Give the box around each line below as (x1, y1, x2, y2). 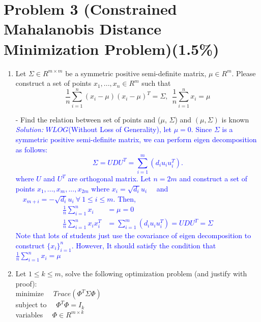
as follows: (15, 144, 48, 154)
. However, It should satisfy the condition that (71, 240, 216, 250)
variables (15, 309, 43, 319)
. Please (231, 68, 256, 78)
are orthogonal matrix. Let (68, 173, 151, 184)
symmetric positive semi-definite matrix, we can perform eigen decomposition (15, 134, 257, 144)
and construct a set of (179, 173, 248, 184)
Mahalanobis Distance (4, 18, 162, 39)
